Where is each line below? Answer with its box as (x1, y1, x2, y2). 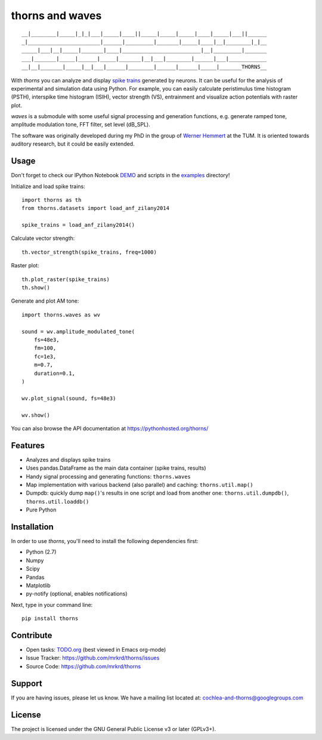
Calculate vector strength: (11, 235, 75, 242)
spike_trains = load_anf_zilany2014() (21, 221, 135, 229)
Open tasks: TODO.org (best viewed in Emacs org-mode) (26, 646, 166, 653)
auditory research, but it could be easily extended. (11, 140, 135, 147)
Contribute (11, 630, 52, 640)
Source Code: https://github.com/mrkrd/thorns (26, 662, 141, 670)
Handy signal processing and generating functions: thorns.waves (26, 473, 191, 480)
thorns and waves (11, 9, 102, 22)
